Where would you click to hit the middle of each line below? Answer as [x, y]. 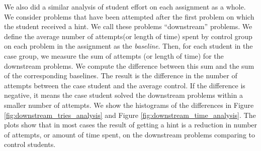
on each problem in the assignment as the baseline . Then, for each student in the [128, 46]
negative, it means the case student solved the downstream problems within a [123, 95]
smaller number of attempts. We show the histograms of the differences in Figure [129, 105]
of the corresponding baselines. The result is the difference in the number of [121, 75]
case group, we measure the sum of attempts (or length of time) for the [114, 55]
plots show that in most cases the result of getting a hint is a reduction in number [131, 125]
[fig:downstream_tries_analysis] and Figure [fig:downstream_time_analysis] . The [130, 115]
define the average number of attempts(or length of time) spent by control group [128, 36]
